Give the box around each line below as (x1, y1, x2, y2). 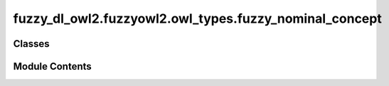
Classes (13, 38, 50, 50)
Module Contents (13, 60, 92, 72)
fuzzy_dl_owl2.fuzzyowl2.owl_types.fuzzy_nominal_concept (13, 11, 382, 26)
